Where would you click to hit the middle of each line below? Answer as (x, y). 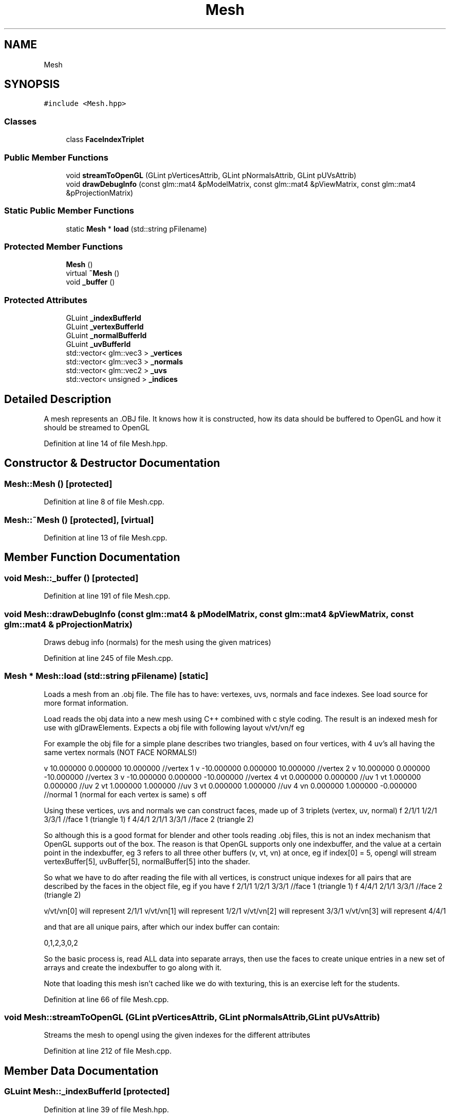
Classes (21, 121)
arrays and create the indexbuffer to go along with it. (133, 967)
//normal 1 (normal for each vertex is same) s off (125, 794)
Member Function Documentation (92, 557)
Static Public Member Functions (69, 211)
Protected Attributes (46, 300)
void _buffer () (90, 282)
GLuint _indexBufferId (104, 318)
